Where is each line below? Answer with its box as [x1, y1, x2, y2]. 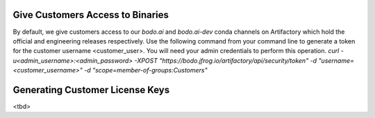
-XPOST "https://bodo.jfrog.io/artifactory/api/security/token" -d [134, 56, 317, 65]
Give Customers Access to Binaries [12, 9, 169, 21]
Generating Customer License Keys [12, 83, 170, 96]
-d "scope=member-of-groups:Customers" [83, 66, 208, 75]
